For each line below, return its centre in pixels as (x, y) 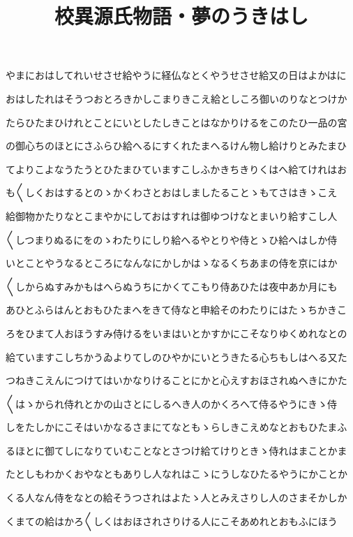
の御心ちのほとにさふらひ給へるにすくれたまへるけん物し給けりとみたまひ (176, 146)
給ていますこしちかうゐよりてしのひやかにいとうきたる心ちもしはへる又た (176, 356)
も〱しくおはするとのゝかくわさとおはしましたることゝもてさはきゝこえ (172, 192)
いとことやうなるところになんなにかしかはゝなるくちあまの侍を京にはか (172, 263)
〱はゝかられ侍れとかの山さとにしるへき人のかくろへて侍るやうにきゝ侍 (172, 403)
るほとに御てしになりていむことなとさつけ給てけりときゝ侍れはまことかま (176, 450)
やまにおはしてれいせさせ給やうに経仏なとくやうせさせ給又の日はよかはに (176, 75)
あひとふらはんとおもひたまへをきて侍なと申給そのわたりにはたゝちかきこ (176, 310)
